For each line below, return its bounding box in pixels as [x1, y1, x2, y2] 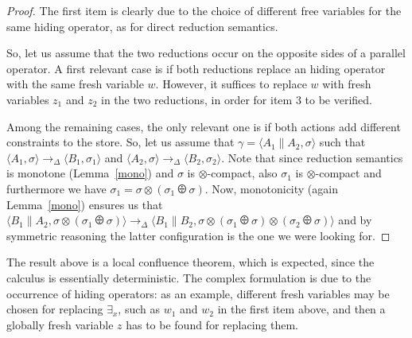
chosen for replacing [6, 301, 103, 317]
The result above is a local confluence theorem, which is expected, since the [6, 254, 375, 270]
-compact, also [207, 165, 278, 181]
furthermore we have [6, 180, 107, 196]
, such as [118, 301, 160, 317]
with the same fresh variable [6, 76, 144, 92]
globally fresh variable [6, 316, 114, 332]
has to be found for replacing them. [126, 316, 298, 332]
